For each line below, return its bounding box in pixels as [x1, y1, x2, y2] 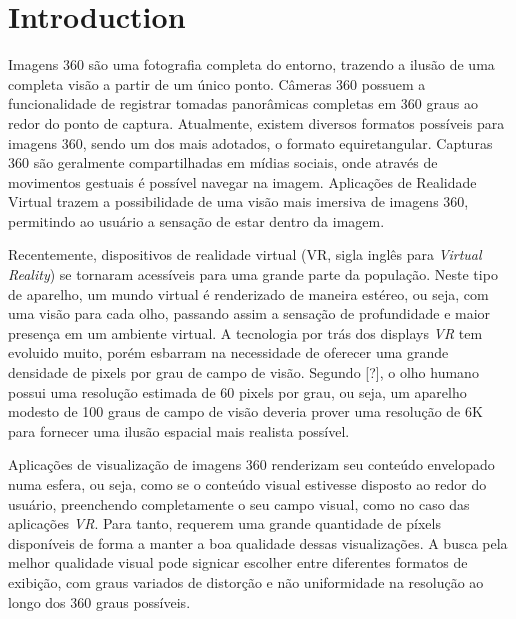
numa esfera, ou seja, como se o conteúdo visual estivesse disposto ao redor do [8, 474, 487, 494]
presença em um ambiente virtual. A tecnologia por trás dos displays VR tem [8, 322, 483, 343]
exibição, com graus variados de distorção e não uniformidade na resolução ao [8, 571, 484, 592]
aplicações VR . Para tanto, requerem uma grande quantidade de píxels [8, 513, 441, 534]
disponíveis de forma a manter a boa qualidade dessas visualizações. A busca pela [8, 532, 508, 553]
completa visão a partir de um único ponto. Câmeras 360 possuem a [8, 73, 426, 94]
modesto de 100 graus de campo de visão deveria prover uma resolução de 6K [8, 401, 483, 422]
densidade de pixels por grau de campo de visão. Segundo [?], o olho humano [8, 362, 479, 383]
